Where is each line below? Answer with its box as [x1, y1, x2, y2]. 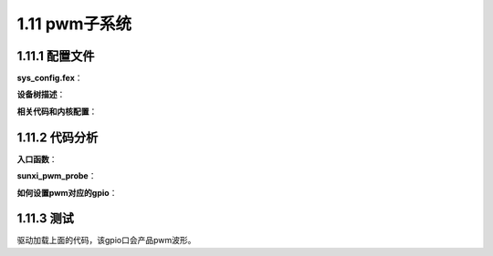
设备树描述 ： [16, 89, 66, 100]
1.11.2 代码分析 [16, 129, 99, 145]
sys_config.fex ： [16, 73, 83, 84]
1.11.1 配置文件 [16, 48, 95, 64]
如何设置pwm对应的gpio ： [16, 187, 118, 198]
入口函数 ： [16, 153, 58, 164]
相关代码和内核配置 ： [16, 106, 98, 117]
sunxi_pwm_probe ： [16, 170, 97, 181]
